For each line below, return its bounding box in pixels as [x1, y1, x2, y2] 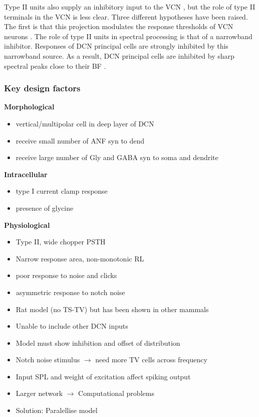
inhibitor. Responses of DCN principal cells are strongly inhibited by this [4, 41, 228, 51]
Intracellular [4, 169, 48, 179]
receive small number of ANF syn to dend [16, 135, 145, 146]
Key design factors [4, 82, 81, 94]
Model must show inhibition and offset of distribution [16, 337, 180, 348]
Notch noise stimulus [16, 354, 80, 365]
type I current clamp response [16, 186, 108, 196]
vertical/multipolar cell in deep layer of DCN [16, 118, 154, 128]
